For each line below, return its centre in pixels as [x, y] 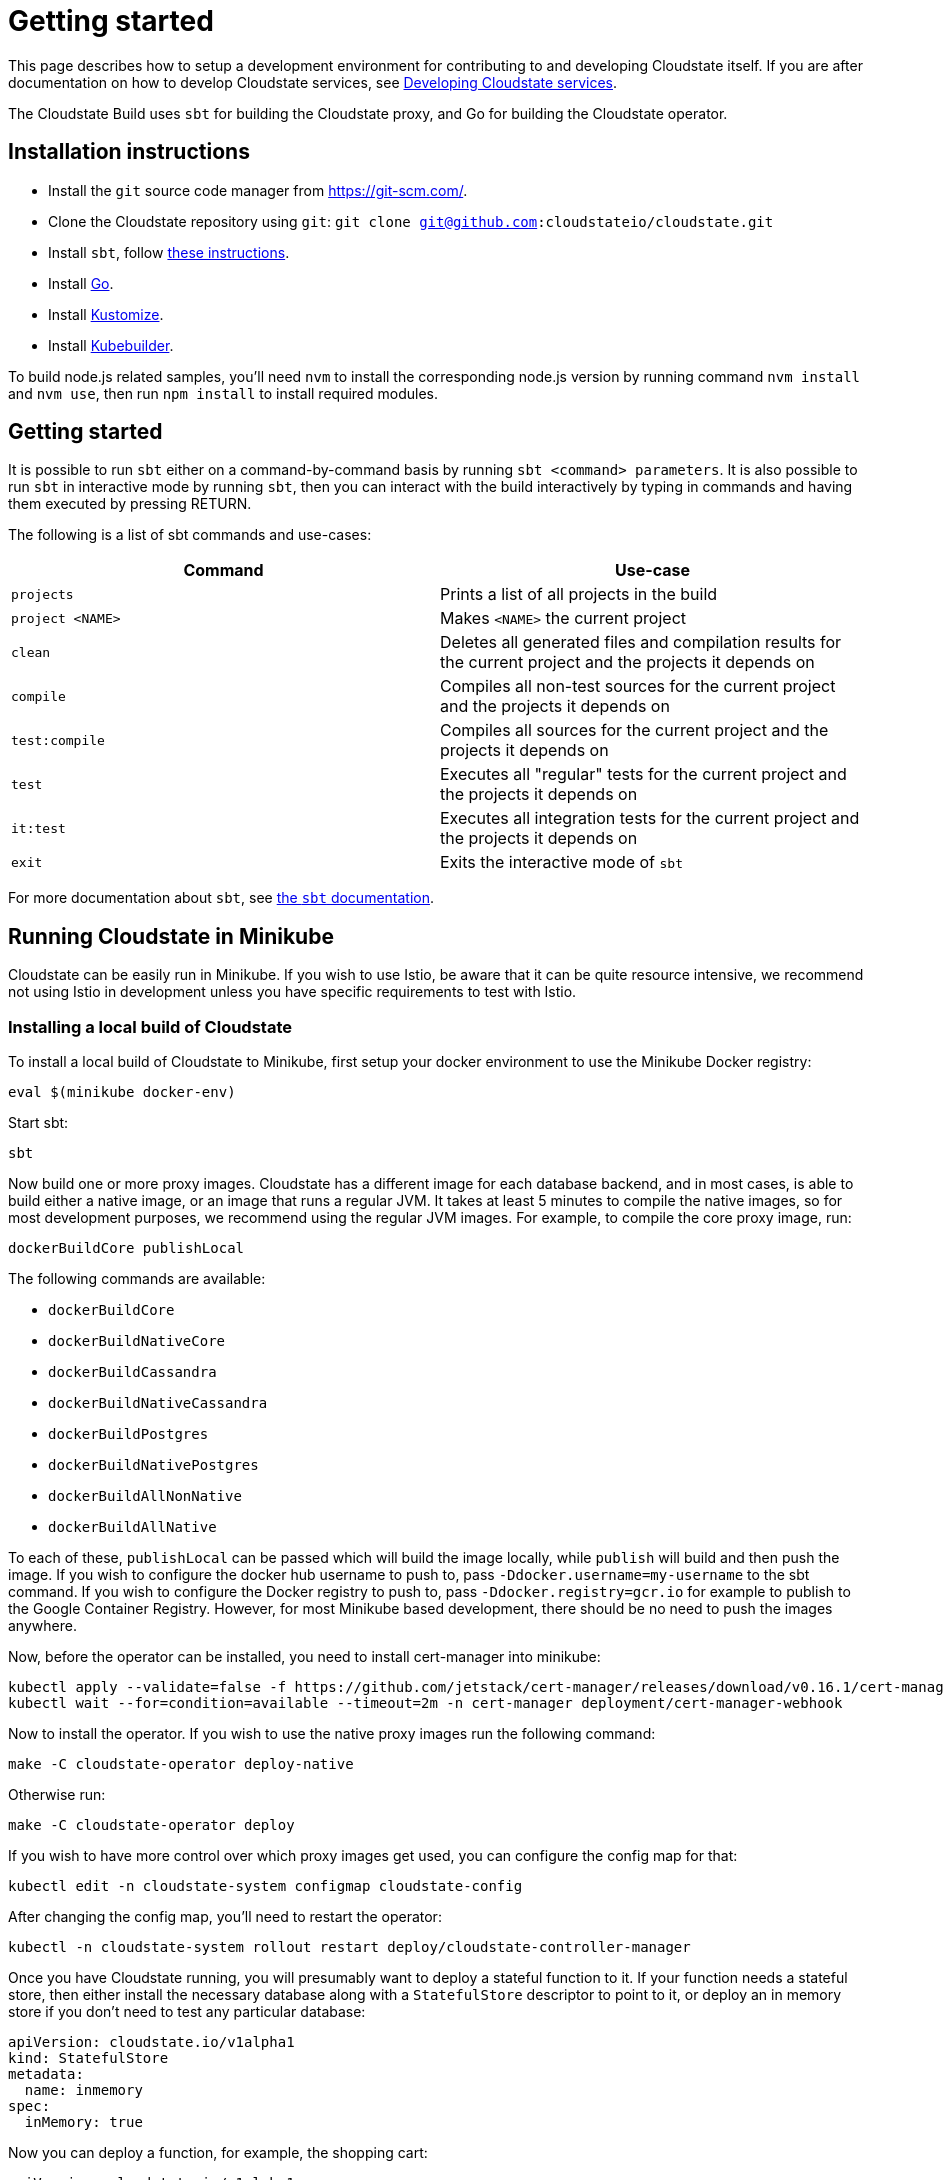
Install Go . [81, 283]
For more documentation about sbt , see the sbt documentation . [221, 898]
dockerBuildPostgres [128, 1434]
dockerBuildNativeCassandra [158, 1403]
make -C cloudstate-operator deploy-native [181, 1764]
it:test [38, 828]
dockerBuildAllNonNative [145, 1496]
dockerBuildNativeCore [137, 1341]
